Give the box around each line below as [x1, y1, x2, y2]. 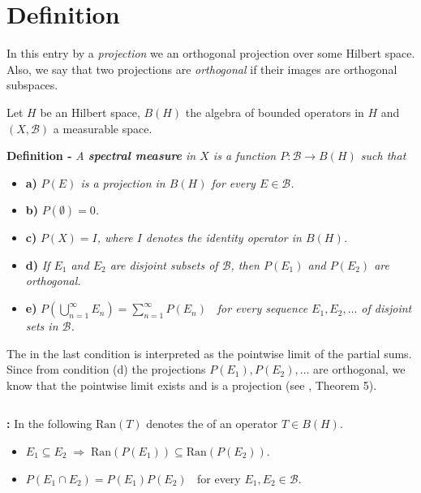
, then [230, 256, 260, 273]
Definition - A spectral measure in [6, 147, 196, 164]
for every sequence [217, 300, 308, 317]
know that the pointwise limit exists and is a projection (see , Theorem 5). [6, 376, 377, 393]
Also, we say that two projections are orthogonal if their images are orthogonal [6, 60, 397, 77]
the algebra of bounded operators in [185, 103, 364, 120]
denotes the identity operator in [145, 229, 302, 246]
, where [97, 229, 133, 246]
